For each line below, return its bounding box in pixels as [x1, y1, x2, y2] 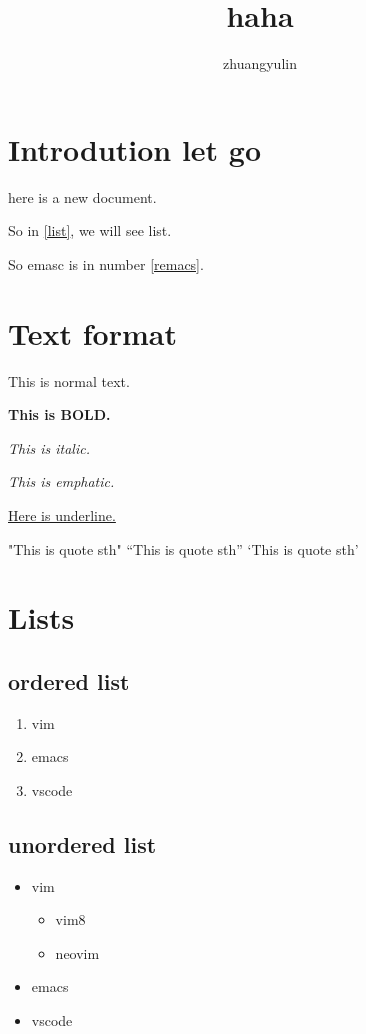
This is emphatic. [8, 471, 115, 492]
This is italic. [8, 437, 90, 458]
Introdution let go [8, 128, 262, 169]
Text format [8, 312, 177, 353]
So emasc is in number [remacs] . [8, 253, 204, 274]
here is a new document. [8, 186, 157, 207]
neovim [55, 942, 100, 963]
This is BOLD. [8, 404, 111, 425]
